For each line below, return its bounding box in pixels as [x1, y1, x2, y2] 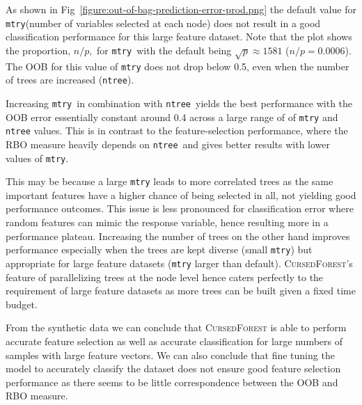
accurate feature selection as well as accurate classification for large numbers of [6, 333, 343, 348]
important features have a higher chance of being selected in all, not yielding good [6, 187, 356, 202]
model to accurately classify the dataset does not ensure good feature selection [6, 361, 341, 376]
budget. [6, 296, 38, 311]
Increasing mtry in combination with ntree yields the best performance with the [6, 95, 353, 110]
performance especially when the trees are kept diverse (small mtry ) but [6, 242, 313, 257]
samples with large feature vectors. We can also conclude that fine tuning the [6, 347, 335, 362]
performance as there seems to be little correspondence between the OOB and [6, 374, 338, 389]
